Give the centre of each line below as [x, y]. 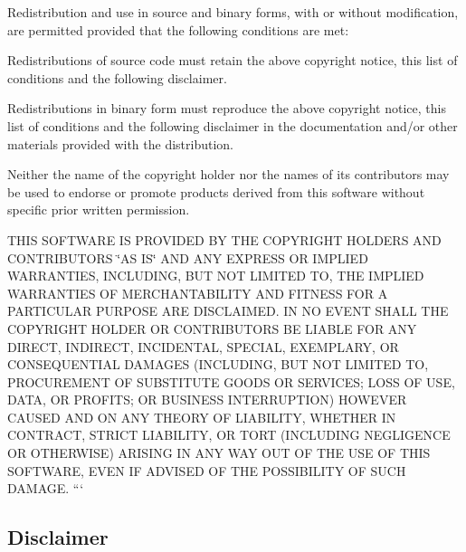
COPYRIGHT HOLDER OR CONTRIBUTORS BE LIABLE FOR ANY [212, 328]
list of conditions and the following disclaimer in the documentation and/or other [233, 125]
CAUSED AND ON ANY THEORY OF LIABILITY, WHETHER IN [202, 417]
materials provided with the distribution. [120, 143]
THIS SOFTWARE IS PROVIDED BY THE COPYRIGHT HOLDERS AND [224, 239]
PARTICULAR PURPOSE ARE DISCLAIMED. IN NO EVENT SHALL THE [228, 311]
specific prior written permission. [99, 209]
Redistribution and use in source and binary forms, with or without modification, [233, 12]
